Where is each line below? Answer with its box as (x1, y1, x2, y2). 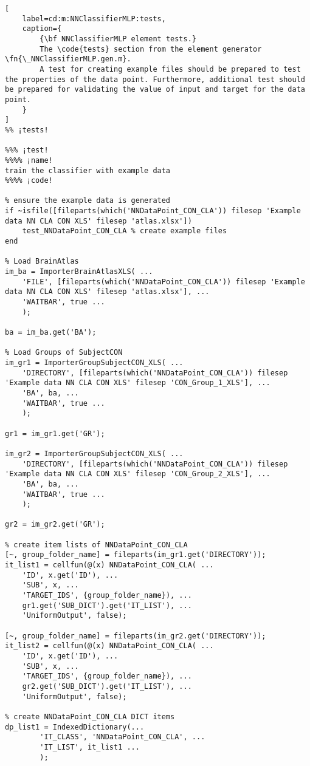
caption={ (22, 24, 62, 33)
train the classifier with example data (5, 166, 171, 175)
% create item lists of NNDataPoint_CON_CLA (5, 540, 188, 549)
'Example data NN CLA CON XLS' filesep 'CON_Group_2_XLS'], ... (5, 470, 270, 479)
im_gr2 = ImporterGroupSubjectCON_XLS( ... (5, 449, 184, 458)
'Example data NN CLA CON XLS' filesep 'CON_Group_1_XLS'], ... (5, 378, 270, 388)
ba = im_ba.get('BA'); (5, 328, 97, 337)
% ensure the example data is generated (5, 196, 171, 205)
